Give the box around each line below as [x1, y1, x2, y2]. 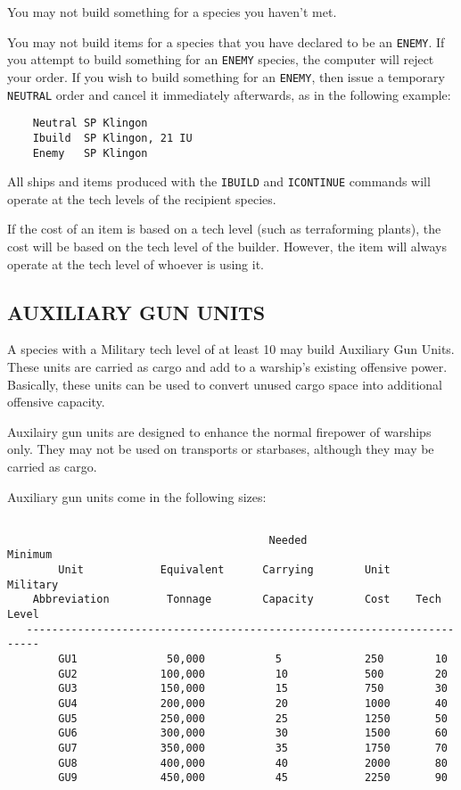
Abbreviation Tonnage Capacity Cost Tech [32, 593, 441, 606]
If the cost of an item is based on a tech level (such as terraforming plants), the [7, 219, 441, 238]
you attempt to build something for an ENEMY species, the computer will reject [7, 50, 434, 69]
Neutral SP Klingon [32, 117, 148, 130]
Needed [268, 533, 308, 547]
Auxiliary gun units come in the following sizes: [7, 487, 267, 506]
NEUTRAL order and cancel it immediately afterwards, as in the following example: [7, 85, 451, 103]
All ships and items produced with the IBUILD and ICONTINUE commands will [7, 172, 431, 191]
